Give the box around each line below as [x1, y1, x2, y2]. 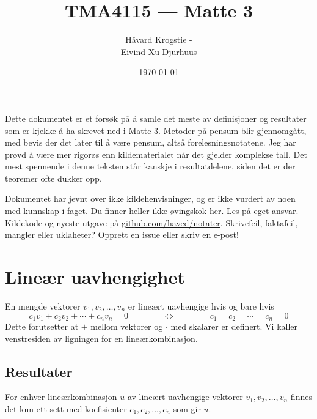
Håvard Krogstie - [125, 33, 192, 46]
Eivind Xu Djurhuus [120, 45, 197, 57]
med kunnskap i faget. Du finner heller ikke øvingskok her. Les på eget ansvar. [5, 204, 299, 217]
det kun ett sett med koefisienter [5, 402, 127, 415]
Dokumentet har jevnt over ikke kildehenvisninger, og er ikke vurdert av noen [5, 192, 296, 205]
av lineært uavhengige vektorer [127, 390, 243, 403]
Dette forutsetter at [5, 320, 79, 333]
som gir [173, 402, 201, 415]
